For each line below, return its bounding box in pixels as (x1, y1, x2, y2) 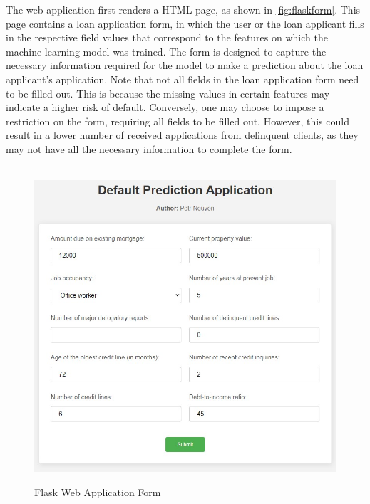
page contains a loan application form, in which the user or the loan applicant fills (6, 16, 364, 31)
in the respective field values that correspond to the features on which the (6, 30, 328, 45)
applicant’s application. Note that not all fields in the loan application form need (6, 71, 359, 86)
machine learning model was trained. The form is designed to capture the (6, 43, 327, 58)
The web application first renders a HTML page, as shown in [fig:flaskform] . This (6, 2, 361, 16)
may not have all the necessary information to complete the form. (6, 141, 292, 156)
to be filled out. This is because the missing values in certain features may (6, 85, 330, 100)
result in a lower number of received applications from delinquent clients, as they (6, 127, 359, 142)
